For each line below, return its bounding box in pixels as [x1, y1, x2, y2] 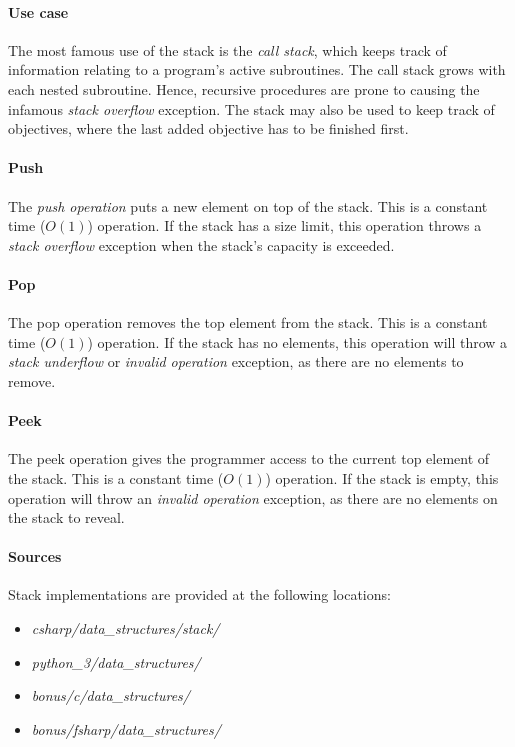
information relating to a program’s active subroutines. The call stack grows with [8, 59, 506, 80]
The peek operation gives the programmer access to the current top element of [8, 448, 490, 469]
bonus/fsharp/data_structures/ [31, 718, 221, 739]
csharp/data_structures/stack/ [31, 618, 220, 639]
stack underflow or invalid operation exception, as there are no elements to [8, 351, 464, 372]
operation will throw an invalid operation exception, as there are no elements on [8, 487, 498, 508]
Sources [8, 546, 62, 567]
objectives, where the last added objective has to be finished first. [8, 118, 409, 139]
